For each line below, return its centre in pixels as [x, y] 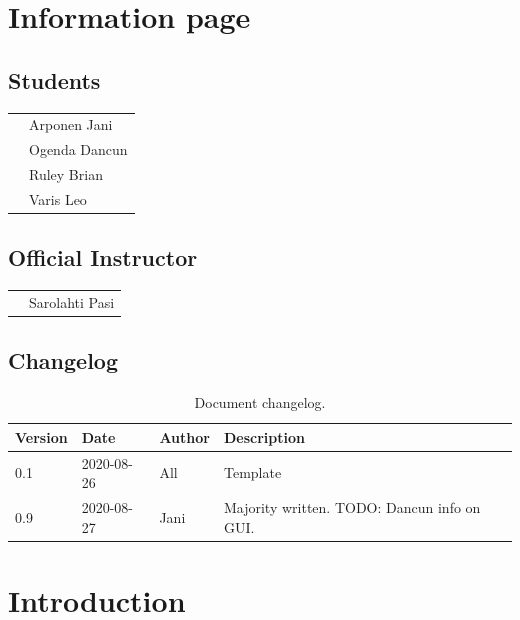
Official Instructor [103, 257]
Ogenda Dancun [78, 149]
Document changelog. [260, 402]
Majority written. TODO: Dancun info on [352, 507]
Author [184, 436]
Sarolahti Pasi [72, 301]
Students [54, 79]
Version [41, 436]
